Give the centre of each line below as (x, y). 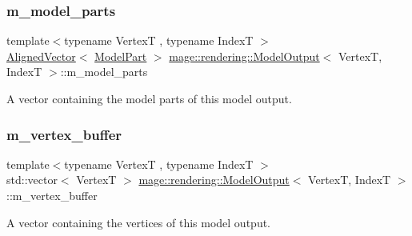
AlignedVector (41, 56)
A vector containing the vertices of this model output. (139, 222)
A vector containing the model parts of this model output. (149, 98)
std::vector (32, 180)
